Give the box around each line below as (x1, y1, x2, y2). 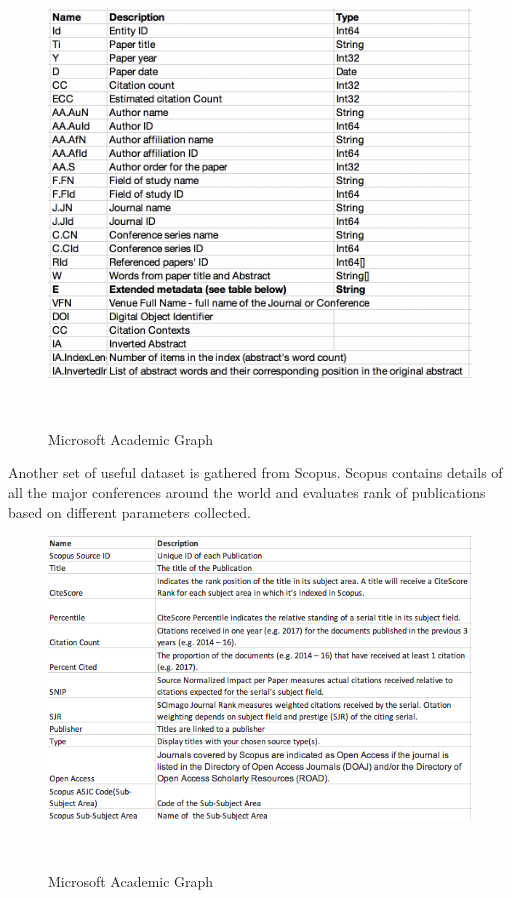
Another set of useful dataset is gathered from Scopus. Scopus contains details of (8, 462, 503, 483)
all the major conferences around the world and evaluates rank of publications (8, 481, 486, 502)
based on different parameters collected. (8, 501, 251, 522)
